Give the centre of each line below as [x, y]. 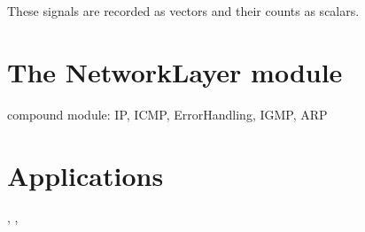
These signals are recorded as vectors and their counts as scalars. [183, 11]
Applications [85, 175]
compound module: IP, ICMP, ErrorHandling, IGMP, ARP [167, 114]
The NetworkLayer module [175, 71]
